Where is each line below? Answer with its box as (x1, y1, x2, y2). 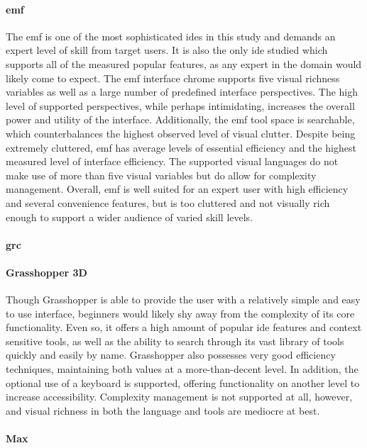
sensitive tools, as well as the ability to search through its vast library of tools (6, 333, 344, 348)
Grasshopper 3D (6, 264, 87, 279)
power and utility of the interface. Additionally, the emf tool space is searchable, (6, 112, 355, 127)
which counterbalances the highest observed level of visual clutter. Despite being (6, 125, 356, 140)
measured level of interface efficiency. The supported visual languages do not (6, 154, 339, 169)
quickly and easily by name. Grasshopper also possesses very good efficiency (6, 347, 336, 362)
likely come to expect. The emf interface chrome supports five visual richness (6, 70, 340, 85)
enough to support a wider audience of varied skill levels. (6, 209, 253, 224)
